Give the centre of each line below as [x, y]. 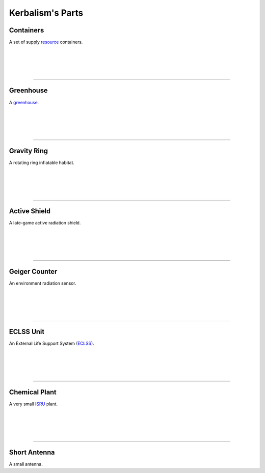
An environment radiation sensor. [42, 283]
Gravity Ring [28, 151]
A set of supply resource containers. [46, 42]
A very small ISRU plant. [33, 404]
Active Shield [30, 211]
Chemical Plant [33, 392]
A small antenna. [26, 464]
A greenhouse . [24, 102]
